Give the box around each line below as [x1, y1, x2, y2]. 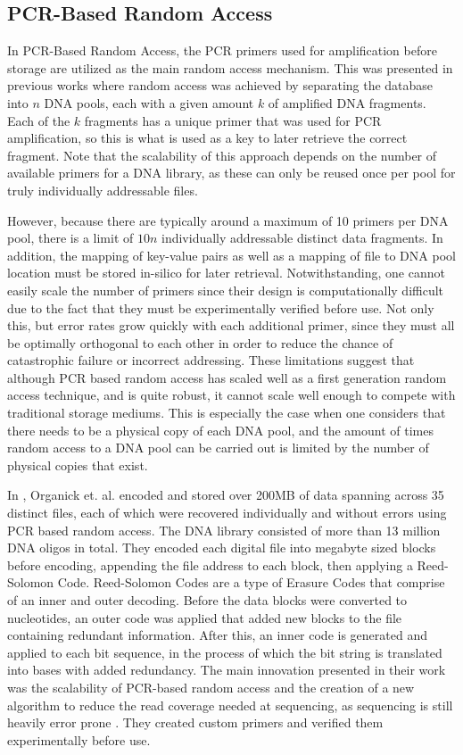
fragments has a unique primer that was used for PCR [84, 111, 382, 129]
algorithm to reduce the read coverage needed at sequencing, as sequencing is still [7, 695, 453, 714]
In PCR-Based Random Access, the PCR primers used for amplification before [7, 41, 437, 60]
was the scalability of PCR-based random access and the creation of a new [7, 677, 415, 696]
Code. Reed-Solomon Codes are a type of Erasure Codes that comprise [57, 573, 445, 592]
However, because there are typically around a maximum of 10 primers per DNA [7, 211, 449, 229]
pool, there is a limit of [7, 228, 134, 247]
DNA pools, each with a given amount [44, 93, 254, 112]
